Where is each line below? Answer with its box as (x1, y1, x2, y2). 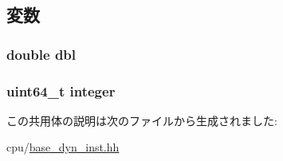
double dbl (6, 44, 77, 64)
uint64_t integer (6, 80, 116, 100)
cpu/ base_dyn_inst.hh (6, 139, 120, 155)
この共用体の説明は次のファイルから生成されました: (6, 112, 277, 128)
